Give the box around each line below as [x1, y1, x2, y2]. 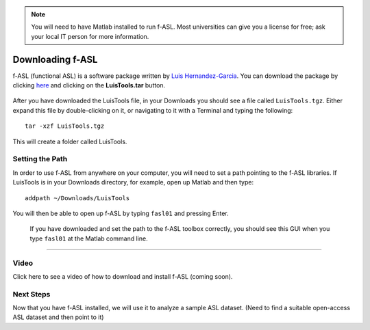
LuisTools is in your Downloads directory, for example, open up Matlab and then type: [12, 178, 254, 187]
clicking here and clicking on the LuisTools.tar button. [12, 81, 166, 90]
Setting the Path [12, 154, 68, 164]
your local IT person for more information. [31, 32, 149, 40]
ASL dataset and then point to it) [12, 313, 104, 321]
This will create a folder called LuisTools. [12, 137, 127, 146]
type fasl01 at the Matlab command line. [29, 234, 148, 243]
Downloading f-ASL [12, 53, 98, 65]
